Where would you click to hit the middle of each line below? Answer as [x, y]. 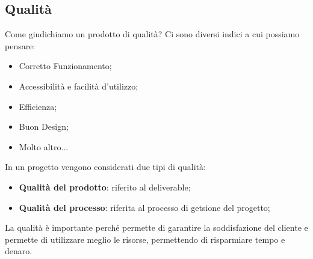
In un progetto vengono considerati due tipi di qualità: [105, 167]
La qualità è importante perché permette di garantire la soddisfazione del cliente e [156, 227]
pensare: [20, 45]
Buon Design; [44, 126]
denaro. [19, 251]
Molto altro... [44, 146]
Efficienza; [38, 106]
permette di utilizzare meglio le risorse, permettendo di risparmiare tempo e [145, 239]
